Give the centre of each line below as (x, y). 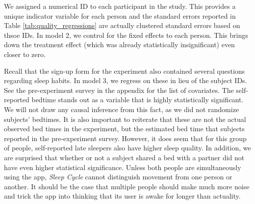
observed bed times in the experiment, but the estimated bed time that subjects (124, 129)
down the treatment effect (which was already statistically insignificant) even (119, 44)
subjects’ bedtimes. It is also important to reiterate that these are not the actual (125, 119)
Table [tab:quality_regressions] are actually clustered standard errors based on (122, 25)
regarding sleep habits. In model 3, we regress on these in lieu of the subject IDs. (126, 80)
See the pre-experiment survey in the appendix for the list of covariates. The (119, 90)
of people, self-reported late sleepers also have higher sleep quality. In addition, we (127, 148)
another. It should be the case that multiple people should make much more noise (127, 186)
